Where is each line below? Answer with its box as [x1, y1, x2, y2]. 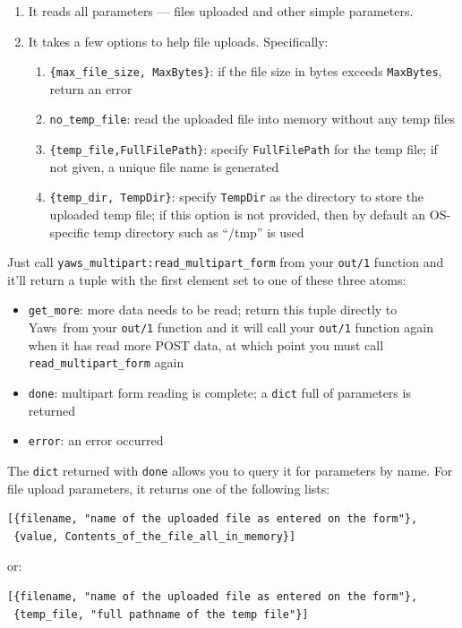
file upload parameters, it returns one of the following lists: [7, 478, 330, 497]
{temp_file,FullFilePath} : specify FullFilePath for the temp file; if [49, 140, 438, 159]
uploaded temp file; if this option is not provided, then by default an [49, 205, 426, 223]
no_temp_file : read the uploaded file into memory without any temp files [49, 109, 455, 128]
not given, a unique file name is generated [49, 157, 279, 176]
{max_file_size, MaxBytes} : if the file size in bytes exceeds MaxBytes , [49, 62, 442, 81]
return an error [49, 79, 133, 98]
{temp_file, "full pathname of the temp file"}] [13, 607, 309, 621]
